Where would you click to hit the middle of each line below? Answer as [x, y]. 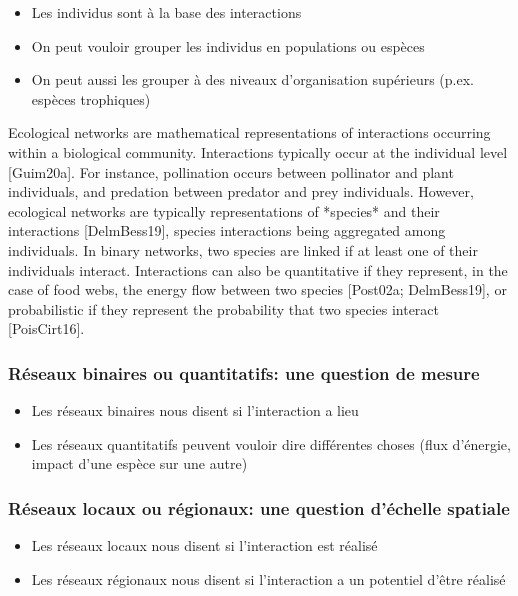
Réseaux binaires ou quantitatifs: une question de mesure [244, 372]
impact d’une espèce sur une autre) [139, 463]
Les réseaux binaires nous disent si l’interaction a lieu [195, 410]
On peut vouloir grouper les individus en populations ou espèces [228, 45]
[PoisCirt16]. [46, 328]
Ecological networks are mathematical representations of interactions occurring [249, 132]
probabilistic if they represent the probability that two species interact [224, 308]
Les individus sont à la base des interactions [166, 12]
